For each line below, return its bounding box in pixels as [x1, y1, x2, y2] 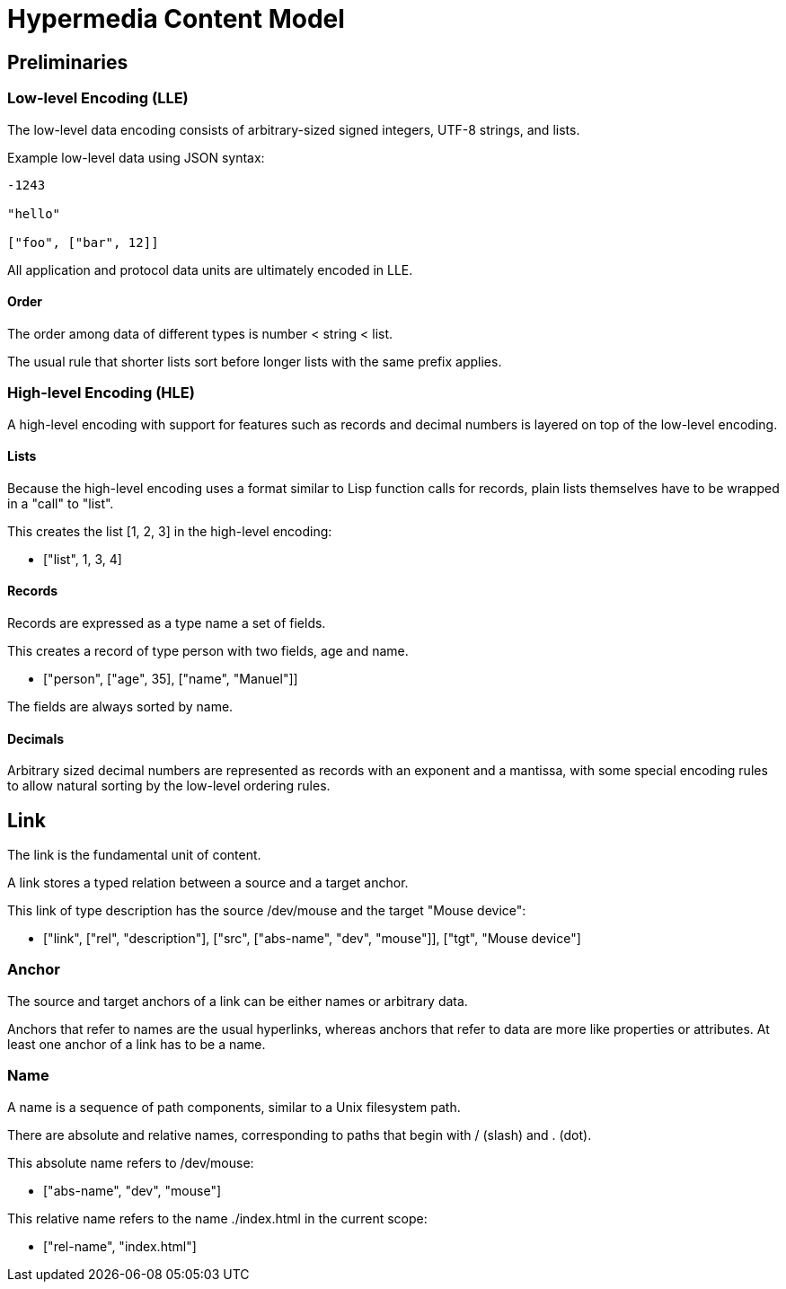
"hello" [7, 206, 61, 221]
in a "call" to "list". [7, 495, 114, 511]
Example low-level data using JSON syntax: [7, 149, 265, 165]
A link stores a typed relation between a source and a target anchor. [7, 875, 409, 891]
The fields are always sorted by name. [7, 698, 234, 714]
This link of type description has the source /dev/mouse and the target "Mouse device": [7, 903, 526, 919]
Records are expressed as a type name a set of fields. [7, 614, 326, 631]
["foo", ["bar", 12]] [7, 234, 159, 250]
